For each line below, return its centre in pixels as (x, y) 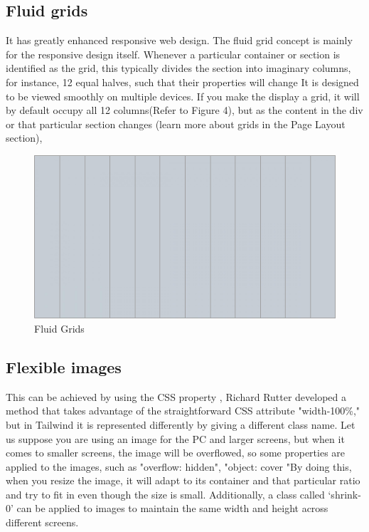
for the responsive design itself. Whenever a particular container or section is (173, 54)
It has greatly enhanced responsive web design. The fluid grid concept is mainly (179, 40)
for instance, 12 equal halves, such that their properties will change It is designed (182, 82)
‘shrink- (344, 494)
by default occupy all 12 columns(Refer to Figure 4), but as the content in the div (184, 110)
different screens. (42, 522)
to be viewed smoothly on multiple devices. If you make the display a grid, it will (183, 96)
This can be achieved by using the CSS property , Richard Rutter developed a (176, 396)
